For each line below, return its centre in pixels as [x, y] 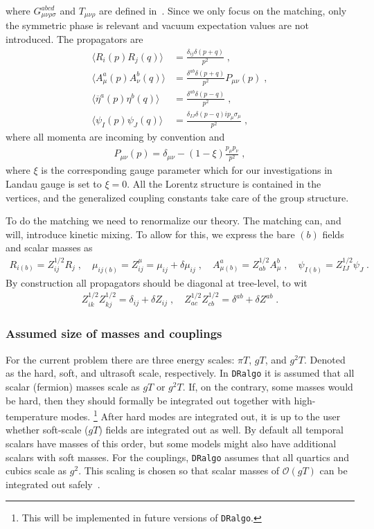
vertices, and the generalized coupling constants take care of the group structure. [177, 197]
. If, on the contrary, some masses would [268, 386]
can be [333, 470]
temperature [32, 416]
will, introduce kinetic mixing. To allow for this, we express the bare [150, 234]
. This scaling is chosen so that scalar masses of [179, 470]
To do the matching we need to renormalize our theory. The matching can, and [173, 221]
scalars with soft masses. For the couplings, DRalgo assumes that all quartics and [177, 457]
